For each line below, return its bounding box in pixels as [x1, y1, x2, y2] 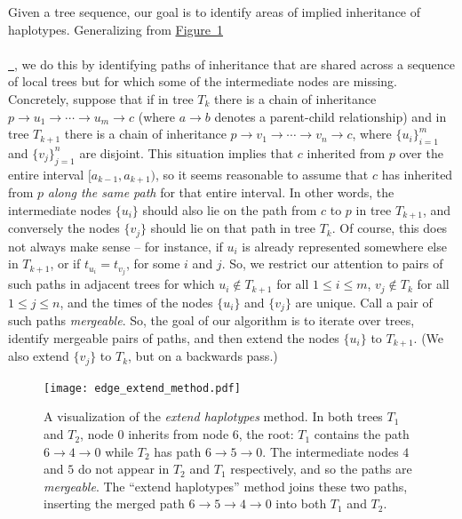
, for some [126, 254, 180, 273]
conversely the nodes [8, 219, 120, 237]
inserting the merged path [44, 494, 185, 513]
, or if [50, 254, 81, 273]
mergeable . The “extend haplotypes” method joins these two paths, [44, 476, 408, 495]
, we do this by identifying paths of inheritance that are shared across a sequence [14, 54, 456, 73]
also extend [8, 347, 69, 365]
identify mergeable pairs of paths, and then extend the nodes [8, 328, 339, 347]
